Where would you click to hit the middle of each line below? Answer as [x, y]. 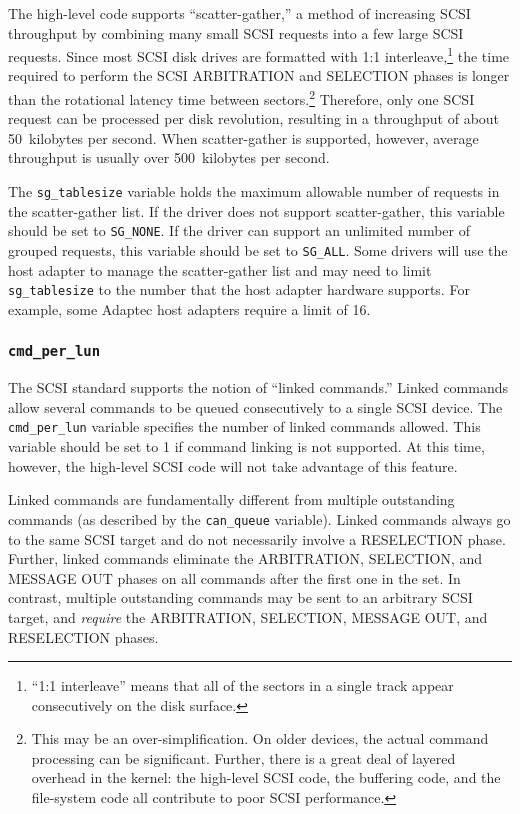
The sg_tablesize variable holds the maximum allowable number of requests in [254, 191]
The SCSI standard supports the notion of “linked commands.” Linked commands [258, 387]
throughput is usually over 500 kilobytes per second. [169, 157]
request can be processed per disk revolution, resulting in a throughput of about [254, 118]
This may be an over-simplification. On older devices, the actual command [260, 738]
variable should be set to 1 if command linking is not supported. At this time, [246, 446]
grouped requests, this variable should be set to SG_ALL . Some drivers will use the [258, 249]
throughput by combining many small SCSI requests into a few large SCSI [236, 32]
